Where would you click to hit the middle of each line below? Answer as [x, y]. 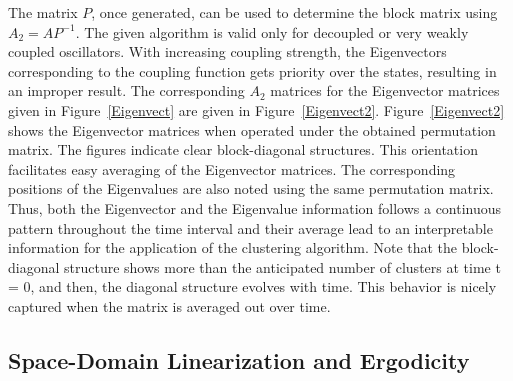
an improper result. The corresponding [126, 90]
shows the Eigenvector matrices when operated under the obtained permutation [252, 129]
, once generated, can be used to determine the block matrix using [294, 12]
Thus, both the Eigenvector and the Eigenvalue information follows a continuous [255, 207]
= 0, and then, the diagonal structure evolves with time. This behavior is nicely [252, 286]
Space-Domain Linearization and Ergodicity [239, 359]
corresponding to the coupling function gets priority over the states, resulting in [252, 70]
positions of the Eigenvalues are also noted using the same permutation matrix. [251, 188]
